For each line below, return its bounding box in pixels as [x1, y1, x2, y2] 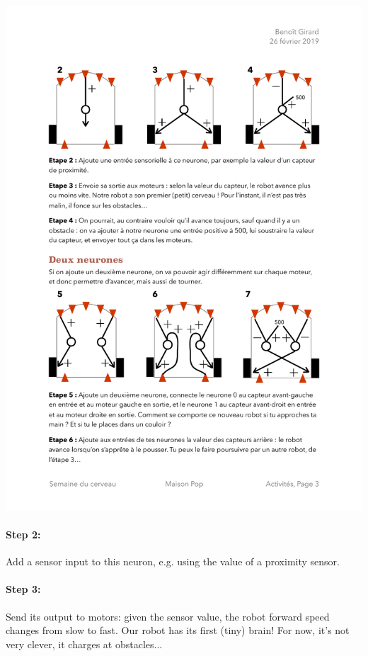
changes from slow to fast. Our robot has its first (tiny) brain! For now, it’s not [6, 623, 350, 638]
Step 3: [6, 582, 41, 596]
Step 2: [6, 526, 41, 541]
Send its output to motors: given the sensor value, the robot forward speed [6, 609, 330, 623]
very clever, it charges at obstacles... [6, 636, 163, 651]
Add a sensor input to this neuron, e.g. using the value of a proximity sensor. [6, 554, 340, 569]
